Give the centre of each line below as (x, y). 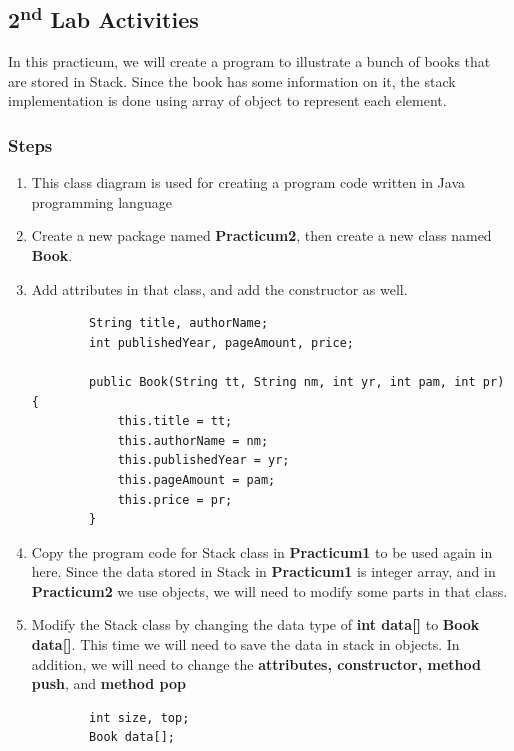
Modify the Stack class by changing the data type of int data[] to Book (255, 624)
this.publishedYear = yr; (203, 460)
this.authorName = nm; (193, 440)
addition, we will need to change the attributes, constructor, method (256, 663)
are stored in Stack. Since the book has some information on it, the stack (232, 80)
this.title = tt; (175, 421)
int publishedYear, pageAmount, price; (221, 342)
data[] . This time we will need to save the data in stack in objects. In (245, 644)
